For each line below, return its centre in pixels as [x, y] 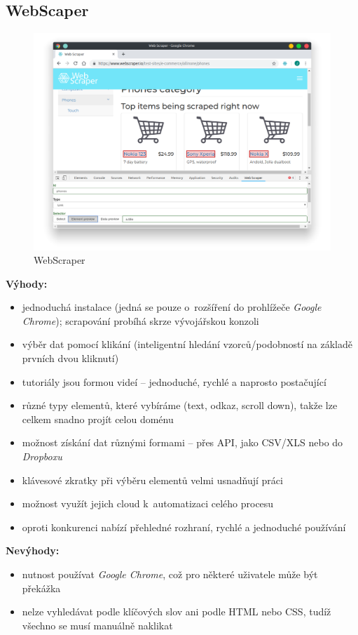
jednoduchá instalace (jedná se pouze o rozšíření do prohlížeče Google [172, 307]
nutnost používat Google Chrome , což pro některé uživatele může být [170, 574]
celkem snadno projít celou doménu [98, 419]
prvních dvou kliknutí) [70, 358]
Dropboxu [42, 456]
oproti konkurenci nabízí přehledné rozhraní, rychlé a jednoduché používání [184, 527]
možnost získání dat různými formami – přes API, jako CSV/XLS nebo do [183, 442]
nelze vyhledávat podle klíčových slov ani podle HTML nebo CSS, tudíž [177, 611]
